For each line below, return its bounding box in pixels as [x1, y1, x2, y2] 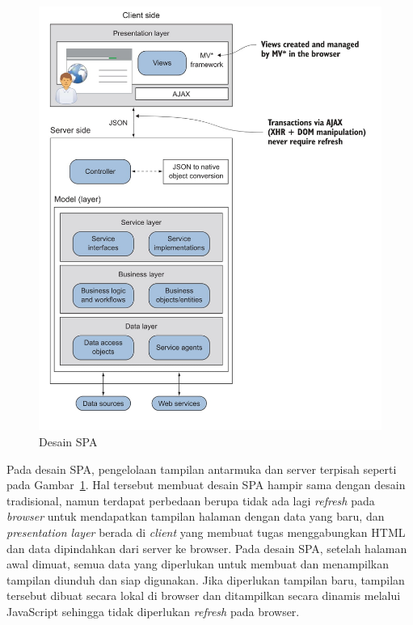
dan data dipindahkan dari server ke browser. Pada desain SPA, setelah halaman [6, 539, 407, 556]
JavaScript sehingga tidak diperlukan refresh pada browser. [6, 602, 300, 619]
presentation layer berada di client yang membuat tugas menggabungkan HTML [6, 523, 406, 540]
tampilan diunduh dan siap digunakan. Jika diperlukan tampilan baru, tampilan [6, 571, 405, 588]
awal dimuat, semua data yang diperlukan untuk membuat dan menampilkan [6, 555, 390, 572]
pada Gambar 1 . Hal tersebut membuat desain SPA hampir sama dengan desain [6, 476, 406, 493]
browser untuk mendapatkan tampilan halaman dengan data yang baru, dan [6, 508, 385, 525]
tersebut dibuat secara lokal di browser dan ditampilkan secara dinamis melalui [6, 587, 401, 604]
